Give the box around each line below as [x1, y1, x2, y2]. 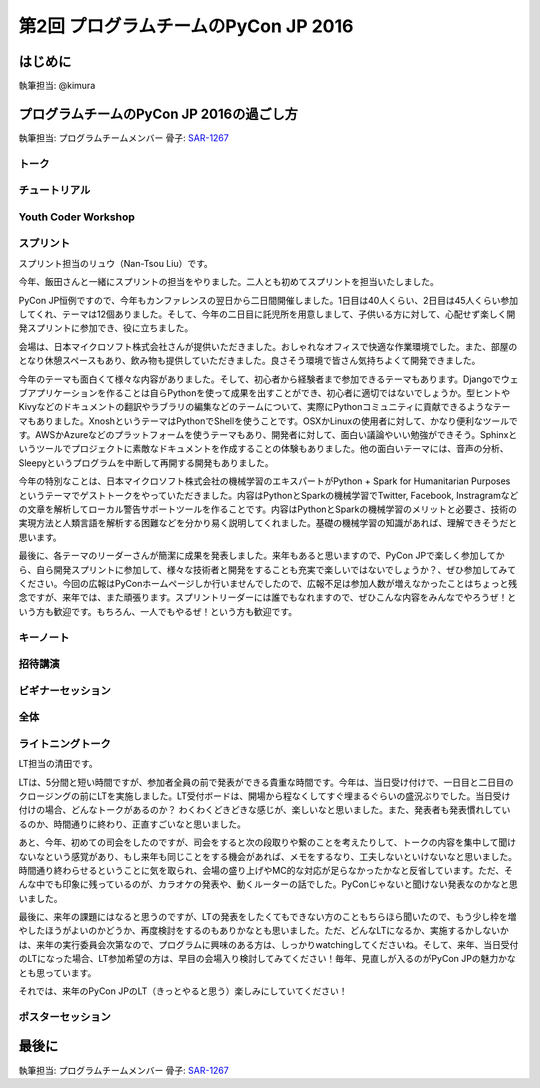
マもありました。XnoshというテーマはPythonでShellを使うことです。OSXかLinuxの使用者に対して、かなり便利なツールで [18, 415, 519, 427]
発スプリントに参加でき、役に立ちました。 [18, 322, 194, 334]
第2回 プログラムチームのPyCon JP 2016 [18, 15, 354, 37]
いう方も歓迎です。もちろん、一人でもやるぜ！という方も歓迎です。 [18, 605, 298, 617]
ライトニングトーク [18, 736, 112, 750]
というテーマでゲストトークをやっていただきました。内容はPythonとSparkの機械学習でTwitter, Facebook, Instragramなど [18, 489, 519, 501]
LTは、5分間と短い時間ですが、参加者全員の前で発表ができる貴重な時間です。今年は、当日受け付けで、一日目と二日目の [18, 776, 514, 788]
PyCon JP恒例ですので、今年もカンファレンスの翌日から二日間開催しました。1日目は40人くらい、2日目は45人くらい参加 [18, 294, 519, 306]
